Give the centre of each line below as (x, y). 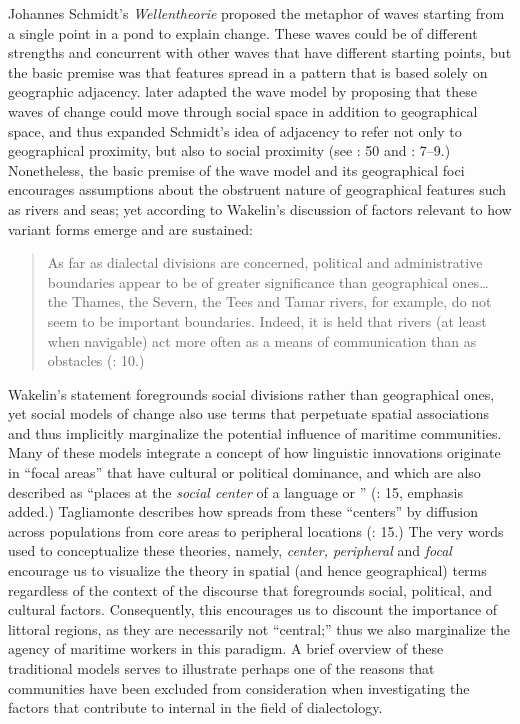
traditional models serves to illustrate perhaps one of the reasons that (221, 668)
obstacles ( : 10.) (96, 360)
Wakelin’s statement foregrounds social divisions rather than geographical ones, (251, 393)
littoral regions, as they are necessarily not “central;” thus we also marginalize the (259, 628)
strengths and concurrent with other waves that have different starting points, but (260, 52)
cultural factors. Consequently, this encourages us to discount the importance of (253, 609)
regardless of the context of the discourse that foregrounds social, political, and (250, 589)
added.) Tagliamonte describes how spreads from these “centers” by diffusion (243, 511)
